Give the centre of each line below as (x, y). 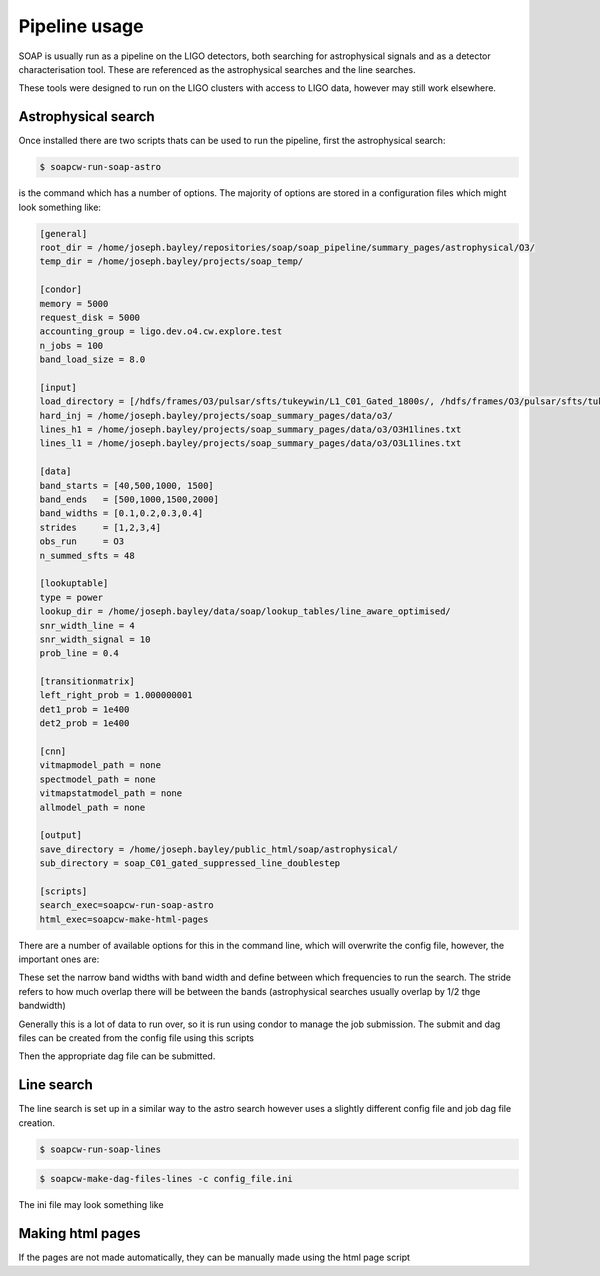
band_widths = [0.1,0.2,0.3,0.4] (121, 513)
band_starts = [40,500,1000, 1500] (126, 485)
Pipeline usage (81, 26)
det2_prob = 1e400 (84, 723)
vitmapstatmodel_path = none (111, 793)
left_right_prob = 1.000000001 (116, 695)
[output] (61, 835)
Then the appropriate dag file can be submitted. (117, 1056)
